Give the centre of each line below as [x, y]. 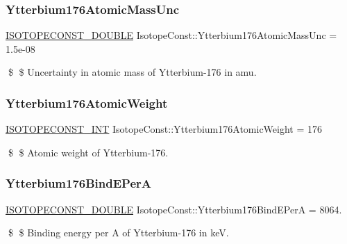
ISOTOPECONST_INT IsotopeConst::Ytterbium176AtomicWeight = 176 [164, 129]
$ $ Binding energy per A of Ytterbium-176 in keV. [118, 233]
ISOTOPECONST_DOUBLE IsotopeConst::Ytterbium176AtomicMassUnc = [171, 35]
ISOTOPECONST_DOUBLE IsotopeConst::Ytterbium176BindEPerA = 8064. [174, 209]
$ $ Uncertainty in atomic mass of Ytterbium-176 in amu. [132, 72]
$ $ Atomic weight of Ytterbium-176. [88, 152]
